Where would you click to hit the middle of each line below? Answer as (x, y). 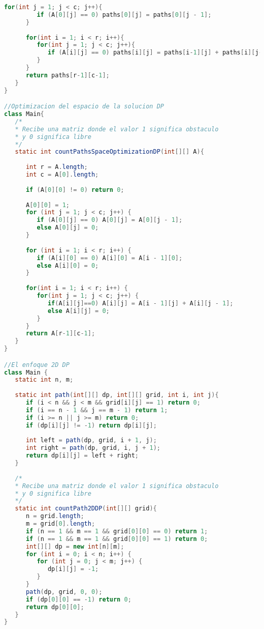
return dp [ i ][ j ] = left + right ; (82, 456)
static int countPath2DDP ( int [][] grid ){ (86, 509)
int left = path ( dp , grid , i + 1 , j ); (91, 440)
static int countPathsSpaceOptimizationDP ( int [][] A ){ (109, 152)
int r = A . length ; (57, 167)
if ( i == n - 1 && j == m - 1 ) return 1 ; (97, 410)
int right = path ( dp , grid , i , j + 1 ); (93, 448)
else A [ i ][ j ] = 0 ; (78, 311)
